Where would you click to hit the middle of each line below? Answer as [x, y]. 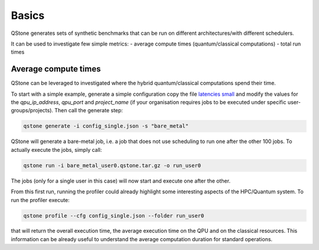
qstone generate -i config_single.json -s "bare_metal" [106, 126]
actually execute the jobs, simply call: [56, 150]
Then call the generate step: [89, 111]
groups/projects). [32, 111]
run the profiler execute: [40, 200]
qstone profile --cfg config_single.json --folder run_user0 [114, 215]
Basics [28, 15]
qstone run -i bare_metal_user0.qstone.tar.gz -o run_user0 [112, 165]
